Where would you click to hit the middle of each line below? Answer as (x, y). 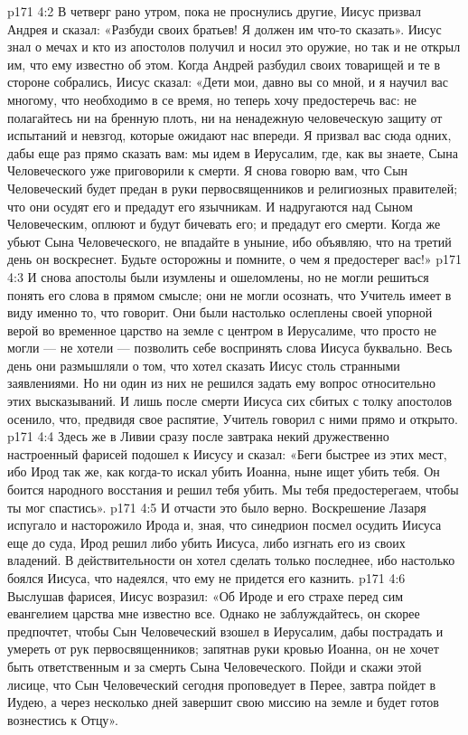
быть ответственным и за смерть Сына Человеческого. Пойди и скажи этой (215, 666)
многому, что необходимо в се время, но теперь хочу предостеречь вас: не (212, 99)
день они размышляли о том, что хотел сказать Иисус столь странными (204, 365)
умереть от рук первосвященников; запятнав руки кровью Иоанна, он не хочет (223, 649)
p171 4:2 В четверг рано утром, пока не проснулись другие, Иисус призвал (215, 11)
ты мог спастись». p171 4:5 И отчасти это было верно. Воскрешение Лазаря (217, 507)
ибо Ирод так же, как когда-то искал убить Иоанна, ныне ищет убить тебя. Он (224, 471)
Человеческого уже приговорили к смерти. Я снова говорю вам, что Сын (208, 170)
